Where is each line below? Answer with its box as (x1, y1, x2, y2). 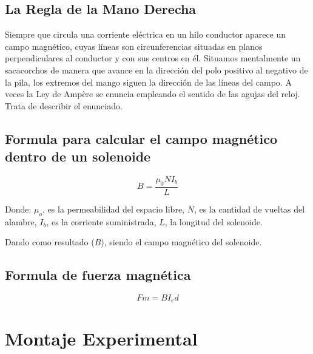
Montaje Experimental (5, 325, 198, 350)
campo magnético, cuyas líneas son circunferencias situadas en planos (5, 39, 263, 52)
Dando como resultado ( (5, 236, 95, 248)
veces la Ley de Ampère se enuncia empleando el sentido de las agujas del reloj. (5, 87, 300, 100)
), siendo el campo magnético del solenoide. (101, 236, 262, 248)
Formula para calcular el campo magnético (5, 129, 278, 148)
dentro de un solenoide (5, 147, 151, 166)
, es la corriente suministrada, (46, 215, 156, 228)
